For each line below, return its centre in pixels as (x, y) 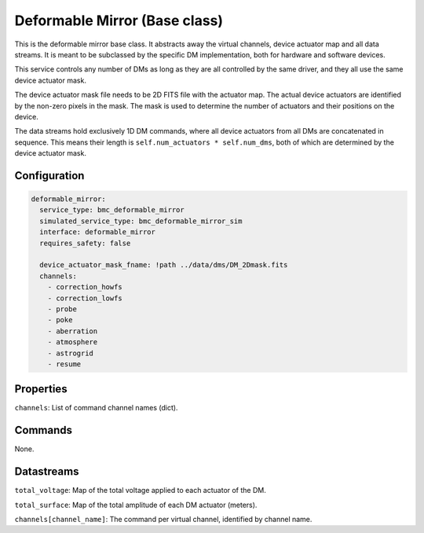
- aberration (73, 331)
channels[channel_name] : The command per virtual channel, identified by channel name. (163, 520)
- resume (64, 364)
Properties (41, 389)
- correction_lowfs (85, 298)
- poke (60, 320)
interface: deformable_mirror (98, 232)
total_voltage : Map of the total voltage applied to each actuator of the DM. (140, 491)
